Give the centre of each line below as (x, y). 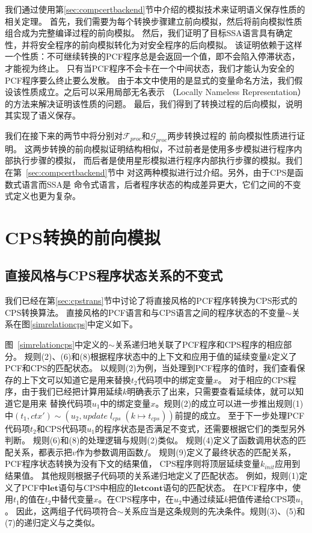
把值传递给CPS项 (262, 499)
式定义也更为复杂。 (43, 196)
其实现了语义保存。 (43, 115)
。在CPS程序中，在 (136, 499)
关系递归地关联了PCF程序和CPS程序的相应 (199, 344)
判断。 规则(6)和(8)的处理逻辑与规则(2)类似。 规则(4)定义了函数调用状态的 (151, 440)
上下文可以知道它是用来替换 (76, 379)
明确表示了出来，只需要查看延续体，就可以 (211, 391)
